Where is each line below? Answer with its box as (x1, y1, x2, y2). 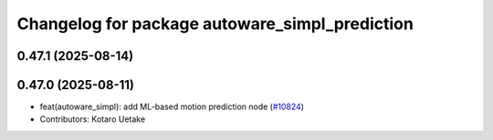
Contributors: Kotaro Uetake (39, 114, 146, 125)
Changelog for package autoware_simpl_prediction (16, 14, 414, 34)
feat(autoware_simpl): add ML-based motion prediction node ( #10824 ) (39, 101, 305, 113)
